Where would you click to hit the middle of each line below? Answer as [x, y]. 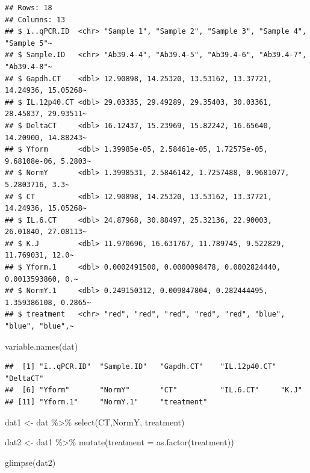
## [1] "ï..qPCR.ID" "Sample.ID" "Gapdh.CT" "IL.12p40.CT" [141, 367]
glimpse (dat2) [30, 462]
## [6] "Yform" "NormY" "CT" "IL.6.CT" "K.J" [153, 390]
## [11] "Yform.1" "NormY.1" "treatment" [106, 402]
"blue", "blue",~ [39, 326]
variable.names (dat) [42, 346]
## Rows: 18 [29, 8]
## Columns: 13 [35, 20]
